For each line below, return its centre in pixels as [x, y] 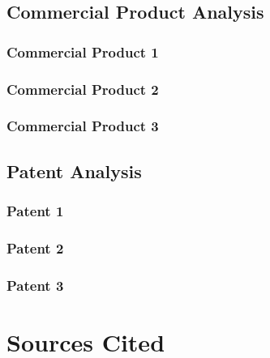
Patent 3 [35, 285]
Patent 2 [35, 247]
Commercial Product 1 [83, 51]
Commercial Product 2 [83, 89]
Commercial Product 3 [83, 126]
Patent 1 [35, 211]
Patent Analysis [74, 170]
